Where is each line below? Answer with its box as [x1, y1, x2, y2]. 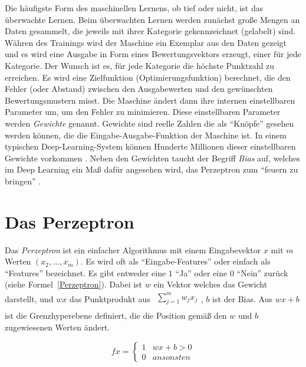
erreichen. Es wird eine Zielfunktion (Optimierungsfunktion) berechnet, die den [5, 71, 291, 83]
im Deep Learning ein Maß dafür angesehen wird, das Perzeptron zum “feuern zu [5, 163, 298, 176]
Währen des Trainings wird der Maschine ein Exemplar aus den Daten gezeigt [5, 36, 287, 48]
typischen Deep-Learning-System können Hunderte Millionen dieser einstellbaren [5, 140, 296, 153]
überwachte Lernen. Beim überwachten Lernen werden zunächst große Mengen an [5, 13, 300, 25]
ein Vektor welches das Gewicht [153, 278, 268, 290]
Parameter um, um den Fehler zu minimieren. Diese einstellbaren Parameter [5, 105, 281, 118]
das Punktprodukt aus [69, 293, 150, 305]
